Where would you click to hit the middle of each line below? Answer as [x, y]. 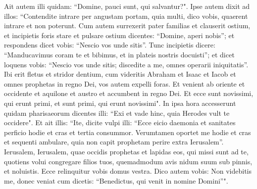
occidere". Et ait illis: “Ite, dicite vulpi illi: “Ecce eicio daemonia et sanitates [120, 122]
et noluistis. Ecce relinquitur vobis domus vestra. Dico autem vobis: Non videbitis [128, 171]
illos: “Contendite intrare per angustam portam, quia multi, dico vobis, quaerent [126, 16]
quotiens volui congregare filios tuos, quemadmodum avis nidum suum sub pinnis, [128, 161]
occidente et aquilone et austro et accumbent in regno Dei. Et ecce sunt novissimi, [129, 93]
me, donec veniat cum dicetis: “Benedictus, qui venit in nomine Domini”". [116, 180]
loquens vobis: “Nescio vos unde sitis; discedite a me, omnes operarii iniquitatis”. [126, 64]
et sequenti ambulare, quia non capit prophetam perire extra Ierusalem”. [114, 142]
